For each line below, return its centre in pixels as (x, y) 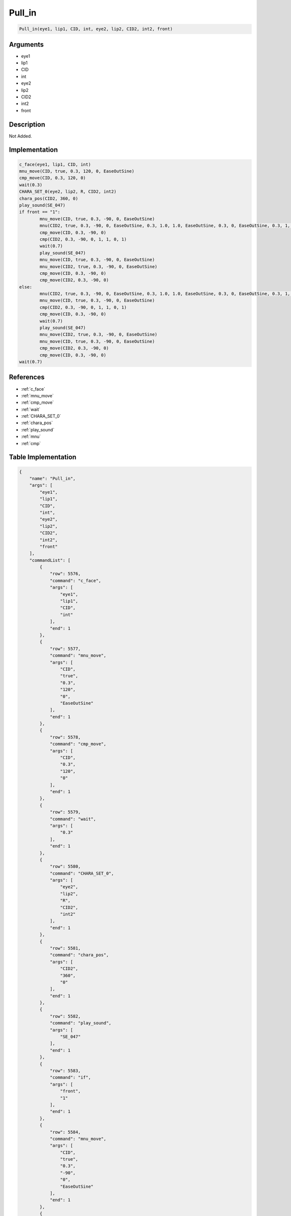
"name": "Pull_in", (53, 479)
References (27, 377)
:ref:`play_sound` (38, 429)
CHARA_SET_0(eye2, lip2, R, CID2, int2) (68, 192)
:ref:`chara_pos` (37, 423)
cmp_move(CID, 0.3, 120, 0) (52, 178)
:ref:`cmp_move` (38, 402)
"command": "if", (70, 1078)
